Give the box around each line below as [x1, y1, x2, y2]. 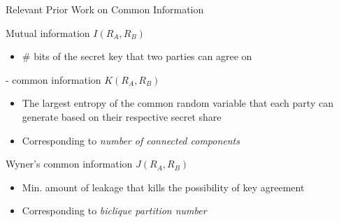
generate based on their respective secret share [22, 109, 222, 124]
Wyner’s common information [6, 156, 133, 171]
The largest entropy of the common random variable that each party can [22, 96, 333, 110]
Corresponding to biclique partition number [22, 203, 207, 218]
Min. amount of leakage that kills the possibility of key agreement [22, 179, 305, 194]
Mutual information [6, 25, 90, 40]
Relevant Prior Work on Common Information [6, 2, 204, 16]
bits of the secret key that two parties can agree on [34, 49, 252, 64]
